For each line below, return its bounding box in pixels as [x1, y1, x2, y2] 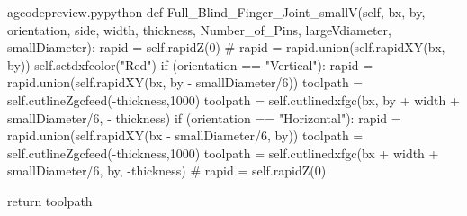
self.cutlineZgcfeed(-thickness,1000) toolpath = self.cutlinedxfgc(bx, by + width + [7, 90, 460, 109]
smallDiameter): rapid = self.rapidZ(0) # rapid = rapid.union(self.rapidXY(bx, [7, 38, 445, 57]
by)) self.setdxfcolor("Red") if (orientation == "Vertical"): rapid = [7, 55, 373, 74]
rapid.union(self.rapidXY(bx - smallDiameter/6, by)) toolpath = [7, 126, 364, 145]
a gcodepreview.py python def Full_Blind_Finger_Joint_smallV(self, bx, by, [7, 3, 426, 21]
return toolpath [7, 191, 93, 210]
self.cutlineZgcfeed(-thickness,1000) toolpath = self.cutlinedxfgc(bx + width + [7, 143, 439, 162]
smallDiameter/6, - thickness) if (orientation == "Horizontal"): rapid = [7, 108, 401, 127]
